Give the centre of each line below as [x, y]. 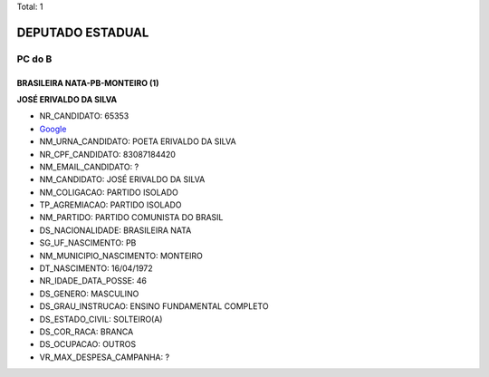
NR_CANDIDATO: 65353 [84, 116]
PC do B [34, 59]
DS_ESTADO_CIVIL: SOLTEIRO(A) [101, 319]
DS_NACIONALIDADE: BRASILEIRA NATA [115, 230]
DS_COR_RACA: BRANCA [86, 332]
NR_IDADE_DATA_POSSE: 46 [93, 281]
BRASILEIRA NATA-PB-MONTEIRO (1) [88, 82]
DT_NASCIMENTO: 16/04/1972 [96, 268]
